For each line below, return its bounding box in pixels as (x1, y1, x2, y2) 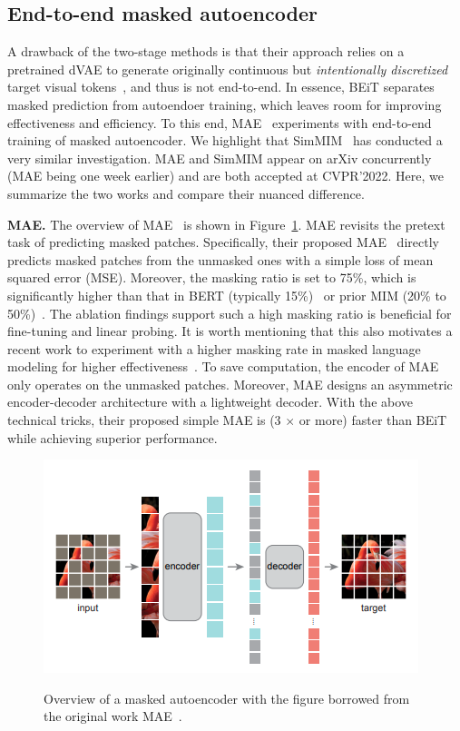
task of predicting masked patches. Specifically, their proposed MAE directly (7, 232, 439, 252)
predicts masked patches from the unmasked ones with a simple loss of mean (7, 250, 434, 269)
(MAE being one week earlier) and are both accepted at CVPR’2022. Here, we (7, 166, 444, 185)
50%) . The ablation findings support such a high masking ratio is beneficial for (7, 303, 452, 322)
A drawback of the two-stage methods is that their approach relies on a (7, 42, 405, 61)
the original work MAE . (44, 706, 182, 726)
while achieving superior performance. (7, 428, 218, 447)
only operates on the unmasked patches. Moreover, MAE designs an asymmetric (7, 374, 453, 393)
